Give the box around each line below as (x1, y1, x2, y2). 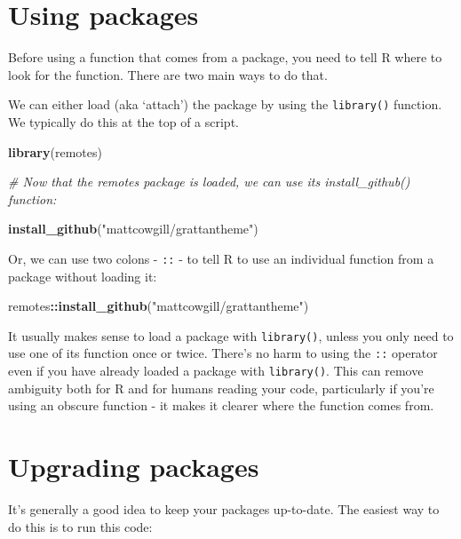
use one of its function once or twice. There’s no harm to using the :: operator (8, 344, 438, 362)
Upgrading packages (8, 448, 259, 485)
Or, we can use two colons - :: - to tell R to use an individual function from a (8, 249, 434, 267)
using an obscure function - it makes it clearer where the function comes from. (8, 396, 434, 415)
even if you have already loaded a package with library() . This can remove (8, 361, 424, 380)
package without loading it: (8, 266, 157, 285)
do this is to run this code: (8, 517, 153, 535)
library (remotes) (8, 142, 102, 161)
